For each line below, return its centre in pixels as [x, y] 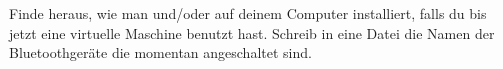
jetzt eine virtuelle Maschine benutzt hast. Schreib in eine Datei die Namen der [252, 32]
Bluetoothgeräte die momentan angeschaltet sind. [160, 52]
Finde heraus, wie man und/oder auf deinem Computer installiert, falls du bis [248, 13]
